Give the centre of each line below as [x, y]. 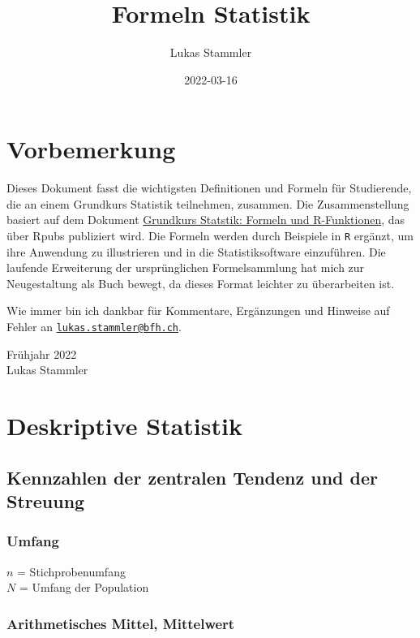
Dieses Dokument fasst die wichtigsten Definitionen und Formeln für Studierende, [209, 188]
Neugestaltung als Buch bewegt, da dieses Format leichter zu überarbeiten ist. [201, 283]
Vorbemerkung [91, 149]
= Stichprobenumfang [71, 571]
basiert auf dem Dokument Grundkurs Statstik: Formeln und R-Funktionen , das [206, 220]
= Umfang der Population [84, 587]
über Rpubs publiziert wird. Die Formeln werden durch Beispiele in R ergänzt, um [210, 236]
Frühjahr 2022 [42, 353]
